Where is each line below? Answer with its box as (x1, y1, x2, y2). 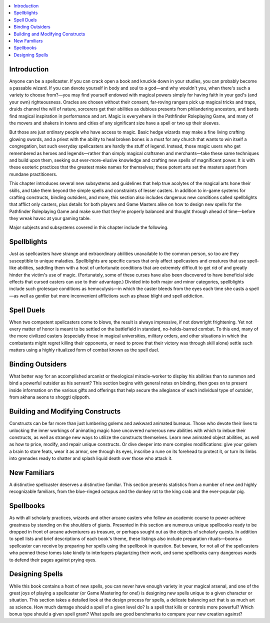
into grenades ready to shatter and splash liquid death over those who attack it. (9, 455, 172, 461)
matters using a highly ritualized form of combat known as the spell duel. (9, 347, 159, 353)
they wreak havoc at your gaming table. (9, 215, 91, 221)
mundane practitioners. (9, 171, 57, 177)
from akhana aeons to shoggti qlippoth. (9, 394, 90, 400)
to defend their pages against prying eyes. (9, 556, 97, 562)
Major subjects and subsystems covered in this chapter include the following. (9, 224, 168, 230)
